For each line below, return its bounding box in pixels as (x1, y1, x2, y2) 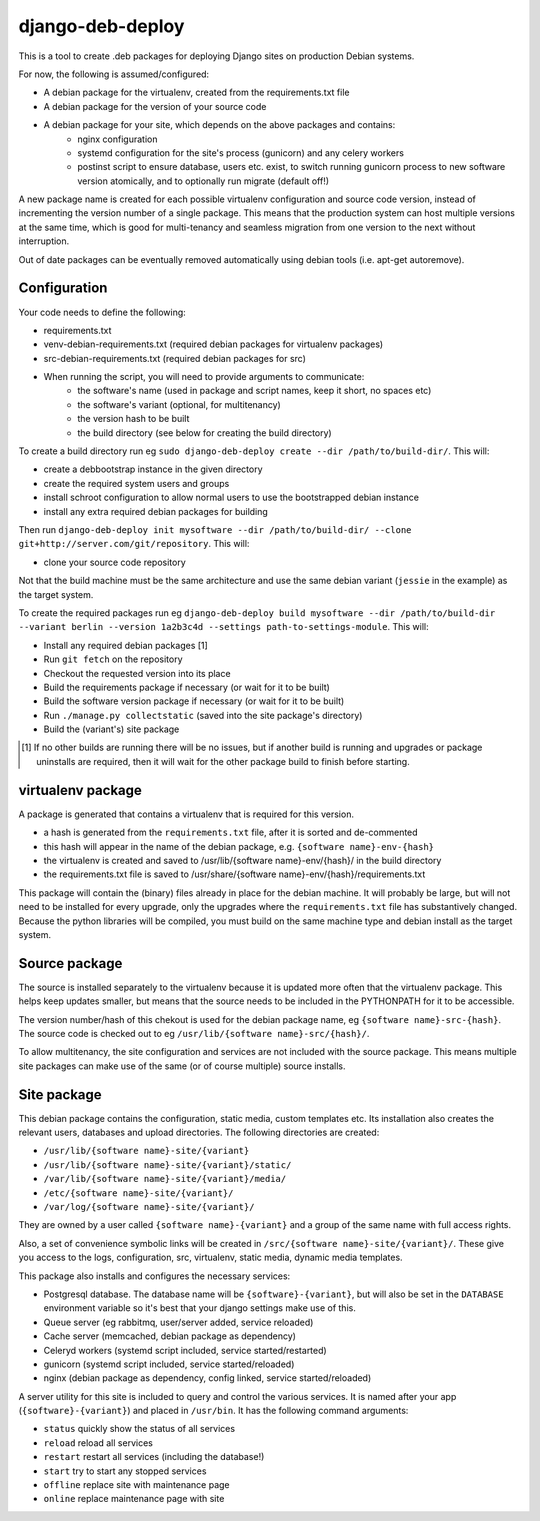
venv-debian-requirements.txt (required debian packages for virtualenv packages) (43, 338, 384, 350)
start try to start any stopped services (43, 1465, 207, 1477)
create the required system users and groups (43, 477, 230, 489)
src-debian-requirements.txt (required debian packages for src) (43, 352, 307, 364)
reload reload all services (43, 1436, 154, 1449)
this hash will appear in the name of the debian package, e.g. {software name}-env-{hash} (43, 840, 435, 852)
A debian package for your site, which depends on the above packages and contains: (43, 119, 396, 131)
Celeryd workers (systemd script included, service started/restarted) (43, 1344, 327, 1356)
